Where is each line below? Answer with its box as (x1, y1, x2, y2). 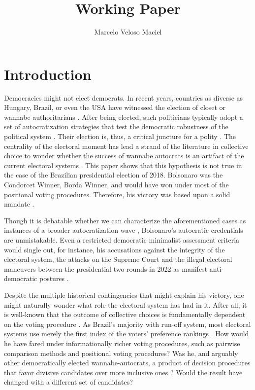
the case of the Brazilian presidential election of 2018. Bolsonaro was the (4, 170, 223, 180)
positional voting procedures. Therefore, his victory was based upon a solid (4, 189, 230, 199)
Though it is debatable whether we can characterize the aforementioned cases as (4, 215, 246, 225)
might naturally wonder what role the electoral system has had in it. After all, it (4, 299, 247, 310)
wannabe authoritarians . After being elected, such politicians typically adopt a (4, 111, 243, 122)
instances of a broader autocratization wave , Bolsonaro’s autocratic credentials (4, 225, 243, 235)
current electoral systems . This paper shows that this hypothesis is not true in (4, 160, 242, 170)
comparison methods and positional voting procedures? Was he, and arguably (4, 348, 238, 358)
